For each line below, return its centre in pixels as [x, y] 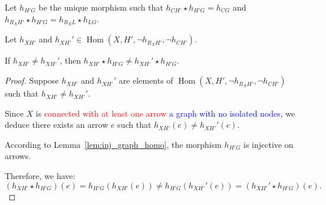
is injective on [269, 144]
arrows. [18, 156]
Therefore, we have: [40, 176]
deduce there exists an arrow [57, 125]
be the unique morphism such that [101, 7]
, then [70, 60]
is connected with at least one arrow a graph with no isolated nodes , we [165, 113]
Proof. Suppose [32, 80]
